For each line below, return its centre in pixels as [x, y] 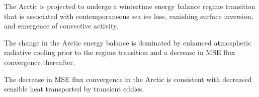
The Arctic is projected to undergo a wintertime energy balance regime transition [130, 6]
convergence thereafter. [39, 62]
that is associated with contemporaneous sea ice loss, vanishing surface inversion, [129, 16]
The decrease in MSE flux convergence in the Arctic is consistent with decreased [128, 79]
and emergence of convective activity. [61, 26]
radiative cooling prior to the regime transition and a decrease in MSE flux [120, 52]
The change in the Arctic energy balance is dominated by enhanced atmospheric [128, 42]
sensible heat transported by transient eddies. [74, 89]
